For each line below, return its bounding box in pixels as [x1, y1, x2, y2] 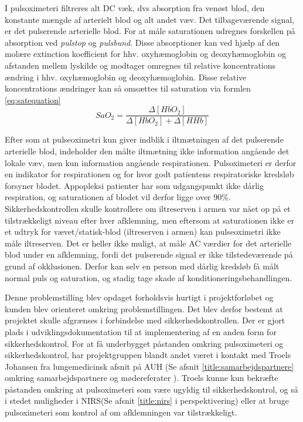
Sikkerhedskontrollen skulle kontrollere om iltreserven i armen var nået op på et [5, 202, 291, 214]
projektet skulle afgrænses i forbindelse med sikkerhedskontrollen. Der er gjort [5, 314, 285, 326]
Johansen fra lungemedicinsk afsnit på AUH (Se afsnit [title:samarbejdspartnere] [5, 360, 294, 372]
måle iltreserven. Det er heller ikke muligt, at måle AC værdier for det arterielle [5, 237, 292, 249]
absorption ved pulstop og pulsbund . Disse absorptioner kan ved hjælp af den [5, 36, 280, 48]
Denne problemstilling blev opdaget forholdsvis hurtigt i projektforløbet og [5, 291, 274, 303]
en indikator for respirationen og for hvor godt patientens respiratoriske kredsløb [5, 168, 294, 180]
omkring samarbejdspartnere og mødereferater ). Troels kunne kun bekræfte [5, 372, 278, 384]
